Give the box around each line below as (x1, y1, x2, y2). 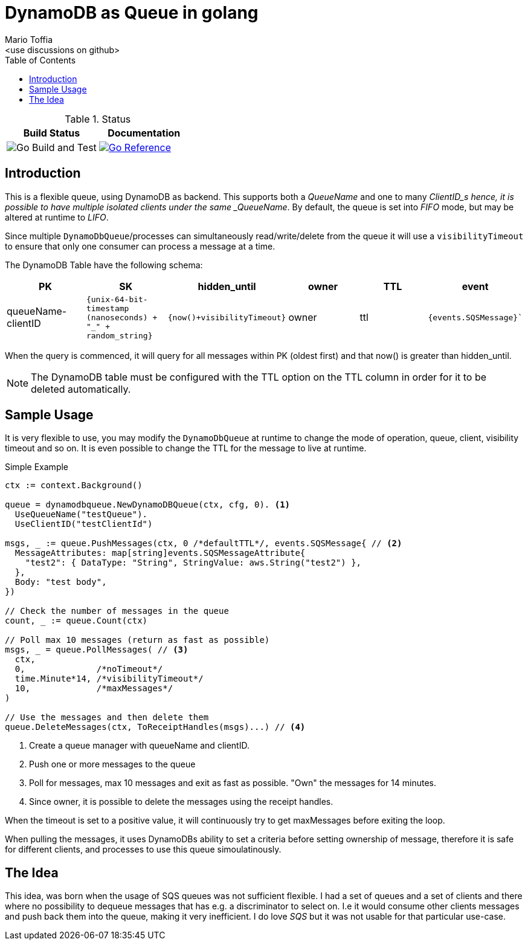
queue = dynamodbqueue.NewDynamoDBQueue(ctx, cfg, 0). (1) (5, 500, 291, 510)
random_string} (86, 331, 153, 340)
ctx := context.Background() (5, 480, 143, 491)
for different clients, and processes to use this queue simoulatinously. (5, 844, 282, 855)
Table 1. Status (65, 112, 131, 125)
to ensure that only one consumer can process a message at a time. (5, 240, 275, 251)
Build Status (23, 126, 80, 139)
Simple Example (5, 462, 69, 473)
